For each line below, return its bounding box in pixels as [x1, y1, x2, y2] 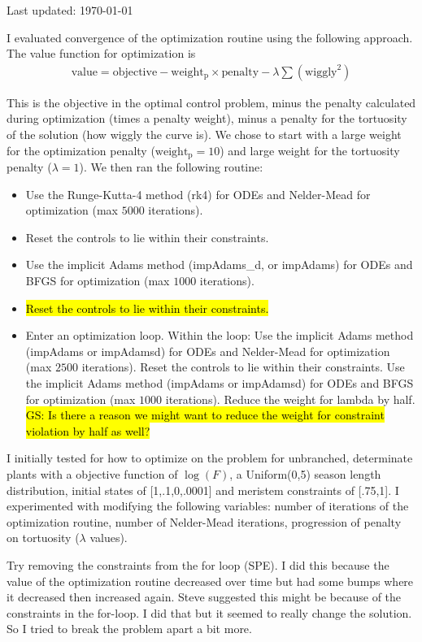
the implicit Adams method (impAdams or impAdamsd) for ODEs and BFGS [25, 374, 414, 391]
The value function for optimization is [7, 45, 196, 62]
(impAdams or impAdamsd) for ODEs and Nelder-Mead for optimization [25, 342, 390, 359]
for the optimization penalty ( [7, 141, 155, 158]
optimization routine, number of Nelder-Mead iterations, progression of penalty [7, 513, 402, 530]
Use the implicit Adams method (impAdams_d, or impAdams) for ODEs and [25, 256, 413, 273]
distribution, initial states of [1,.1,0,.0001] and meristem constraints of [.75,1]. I [7, 481, 399, 498]
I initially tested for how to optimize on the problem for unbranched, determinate [7, 449, 413, 466]
